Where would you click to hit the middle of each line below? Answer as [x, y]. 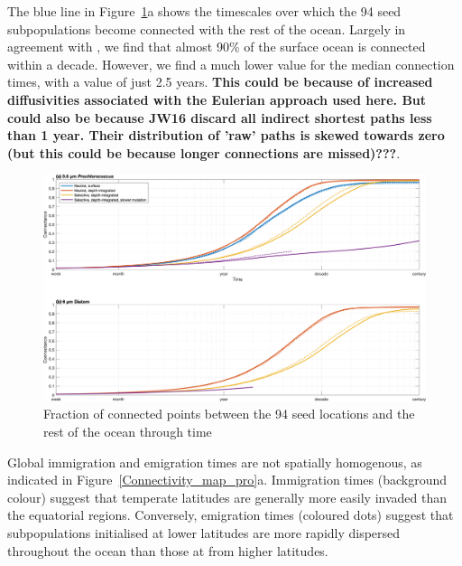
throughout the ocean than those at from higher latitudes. [168, 550]
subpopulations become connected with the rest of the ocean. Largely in [207, 28]
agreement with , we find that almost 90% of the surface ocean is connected [217, 47]
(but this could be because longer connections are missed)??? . [204, 152]
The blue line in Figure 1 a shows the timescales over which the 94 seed [204, 11]
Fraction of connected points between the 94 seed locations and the [229, 414]
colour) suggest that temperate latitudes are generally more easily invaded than [227, 497]
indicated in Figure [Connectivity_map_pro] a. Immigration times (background [227, 480]
